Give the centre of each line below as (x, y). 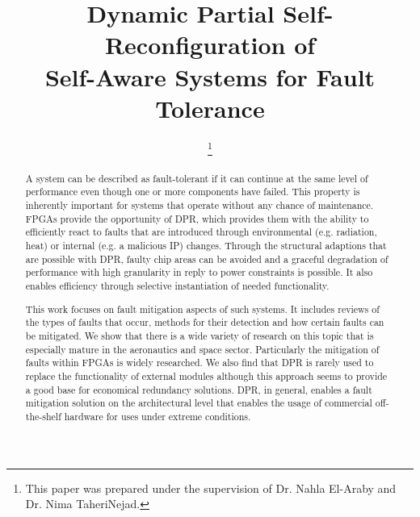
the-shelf (43, 416)
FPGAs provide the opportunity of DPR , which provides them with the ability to (197, 218)
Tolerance (210, 108)
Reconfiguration (195, 45)
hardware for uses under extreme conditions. (157, 416)
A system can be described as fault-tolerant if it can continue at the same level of (197, 178)
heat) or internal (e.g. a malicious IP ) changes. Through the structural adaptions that (206, 246)
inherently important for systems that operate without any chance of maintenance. (199, 205)
